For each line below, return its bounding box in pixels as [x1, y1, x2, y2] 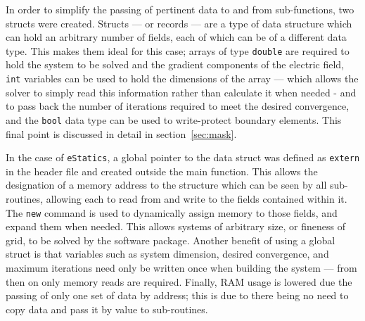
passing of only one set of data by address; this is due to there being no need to [6, 288, 349, 303]
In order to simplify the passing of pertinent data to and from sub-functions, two [6, 2, 354, 16]
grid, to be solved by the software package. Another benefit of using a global [6, 232, 335, 247]
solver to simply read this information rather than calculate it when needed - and [6, 84, 357, 99]
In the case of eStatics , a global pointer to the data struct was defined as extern [6, 150, 360, 165]
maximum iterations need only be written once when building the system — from [6, 260, 357, 275]
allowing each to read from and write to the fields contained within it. [46, 191, 347, 206]
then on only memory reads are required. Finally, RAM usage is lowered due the [6, 274, 352, 289]
